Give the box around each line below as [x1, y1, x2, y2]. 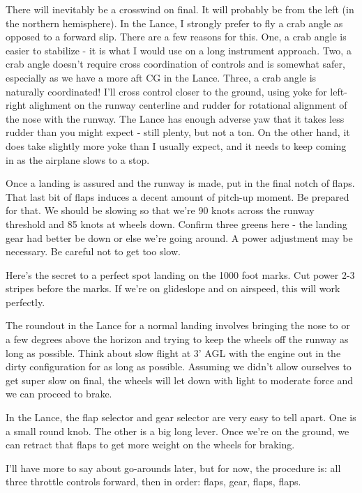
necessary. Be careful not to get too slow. [6, 244, 181, 259]
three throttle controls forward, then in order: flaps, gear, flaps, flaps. [6, 474, 301, 489]
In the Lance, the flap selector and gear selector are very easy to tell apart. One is [6, 410, 356, 425]
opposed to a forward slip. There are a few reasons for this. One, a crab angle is [6, 29, 347, 44]
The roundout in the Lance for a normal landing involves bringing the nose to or [6, 318, 350, 333]
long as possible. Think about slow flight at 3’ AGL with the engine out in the [6, 345, 341, 360]
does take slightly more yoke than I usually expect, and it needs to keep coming [6, 138, 347, 153]
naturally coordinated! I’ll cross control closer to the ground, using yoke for [6, 84, 327, 98]
